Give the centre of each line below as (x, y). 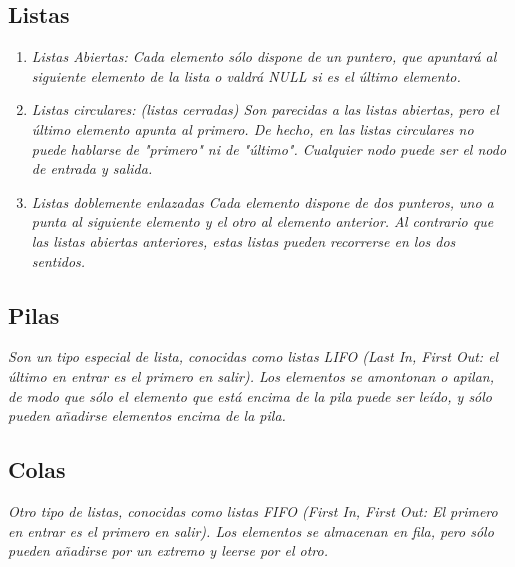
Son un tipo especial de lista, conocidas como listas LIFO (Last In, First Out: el (253, 356)
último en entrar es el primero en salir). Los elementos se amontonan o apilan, (251, 375)
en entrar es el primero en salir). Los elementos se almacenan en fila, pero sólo (251, 530)
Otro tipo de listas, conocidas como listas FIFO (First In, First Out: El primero (253, 510)
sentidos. (58, 260)
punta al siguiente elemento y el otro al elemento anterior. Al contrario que (262, 221)
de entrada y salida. (92, 168)
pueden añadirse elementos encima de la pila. (147, 415)
